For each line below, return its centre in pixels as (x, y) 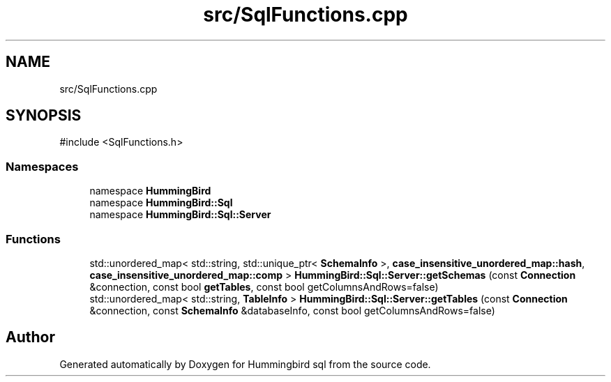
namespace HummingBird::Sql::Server (180, 215)
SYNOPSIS (44, 116)
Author (30, 337)
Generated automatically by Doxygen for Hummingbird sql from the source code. (245, 364)
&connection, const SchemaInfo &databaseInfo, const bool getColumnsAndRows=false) (292, 310)
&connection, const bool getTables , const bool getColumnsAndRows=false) (264, 286)
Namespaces (42, 166)
